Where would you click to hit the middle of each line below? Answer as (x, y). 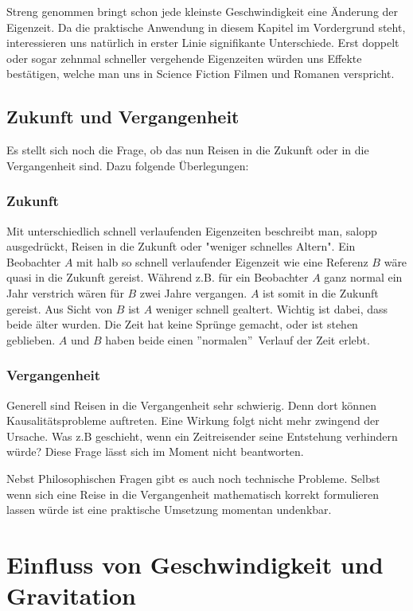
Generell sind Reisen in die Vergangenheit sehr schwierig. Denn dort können (191, 405)
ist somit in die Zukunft (321, 292)
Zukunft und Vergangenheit (123, 117)
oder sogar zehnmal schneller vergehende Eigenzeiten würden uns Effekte (184, 58)
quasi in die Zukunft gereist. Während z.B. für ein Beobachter (158, 277)
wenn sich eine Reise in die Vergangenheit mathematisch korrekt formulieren (193, 494)
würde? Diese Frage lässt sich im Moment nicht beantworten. (155, 451)
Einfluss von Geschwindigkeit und (195, 564)
